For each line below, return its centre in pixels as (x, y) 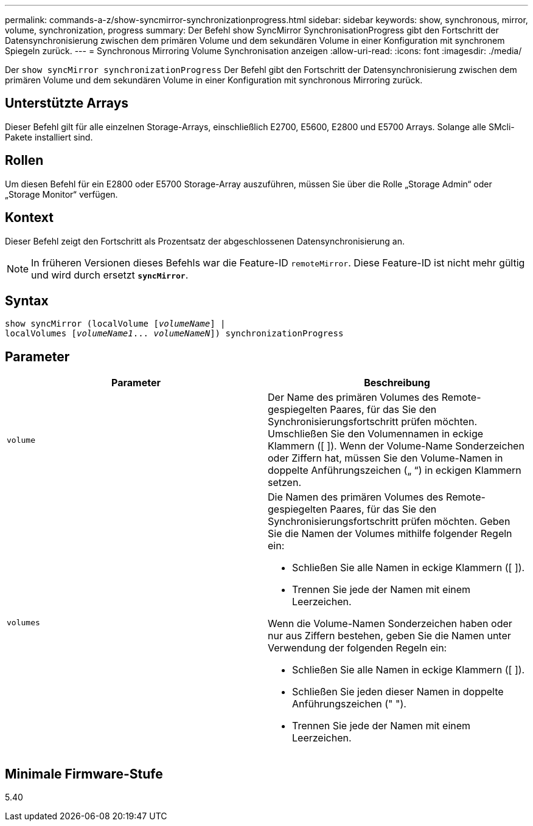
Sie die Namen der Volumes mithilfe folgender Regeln (390, 534)
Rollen (24, 161)
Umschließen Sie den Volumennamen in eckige (376, 434)
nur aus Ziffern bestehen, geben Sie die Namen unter (389, 636)
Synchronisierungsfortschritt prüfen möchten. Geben (389, 522)
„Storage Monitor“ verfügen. (61, 194)
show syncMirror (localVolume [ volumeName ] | (115, 324)
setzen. (284, 483)
